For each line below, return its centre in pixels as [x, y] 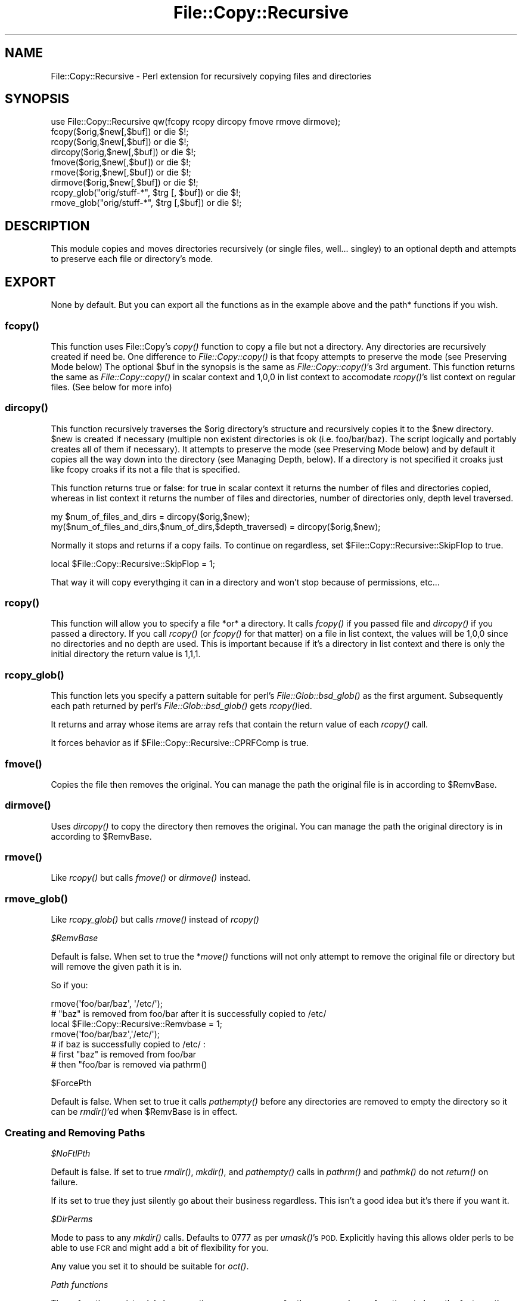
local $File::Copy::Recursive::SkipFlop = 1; [133, 563]
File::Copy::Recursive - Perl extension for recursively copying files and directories [211, 76]
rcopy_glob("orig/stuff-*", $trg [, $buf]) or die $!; [146, 193]
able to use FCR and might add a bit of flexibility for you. [160, 1247]
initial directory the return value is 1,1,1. [126, 654]
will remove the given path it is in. [116, 967]
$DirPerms [72, 1219]
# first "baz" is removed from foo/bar [124, 1055]
